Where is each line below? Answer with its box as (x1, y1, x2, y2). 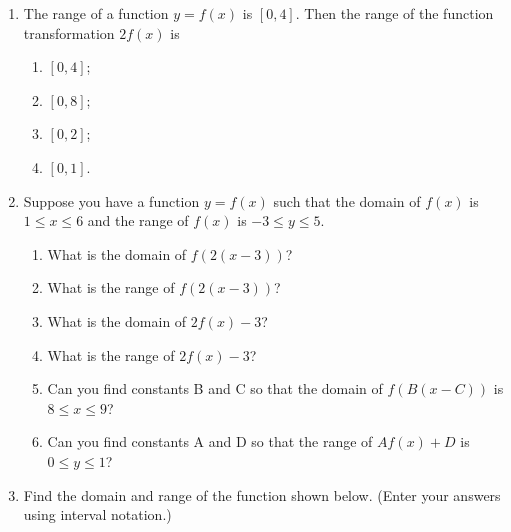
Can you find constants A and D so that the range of (47, 431, 373, 452)
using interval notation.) (23, 504, 172, 525)
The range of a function (23, 3, 169, 23)
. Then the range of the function (295, 3, 494, 23)
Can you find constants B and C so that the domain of (47, 378, 383, 399)
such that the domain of (273, 190, 421, 211)
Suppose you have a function (23, 190, 200, 211)
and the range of (87, 210, 189, 231)
